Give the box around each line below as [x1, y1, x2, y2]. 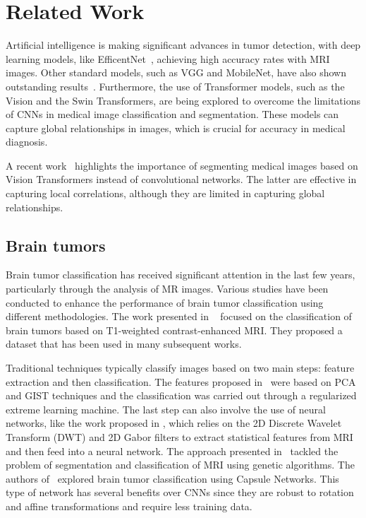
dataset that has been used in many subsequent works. [6, 336, 242, 351]
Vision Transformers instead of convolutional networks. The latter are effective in [6, 172, 357, 187]
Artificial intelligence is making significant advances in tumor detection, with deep [6, 37, 361, 52]
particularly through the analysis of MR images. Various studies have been [6, 281, 329, 296]
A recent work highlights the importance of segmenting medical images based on [6, 158, 358, 172]
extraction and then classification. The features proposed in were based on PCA [6, 374, 356, 389]
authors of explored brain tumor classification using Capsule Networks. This [6, 471, 339, 485]
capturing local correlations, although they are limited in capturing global [6, 186, 325, 201]
